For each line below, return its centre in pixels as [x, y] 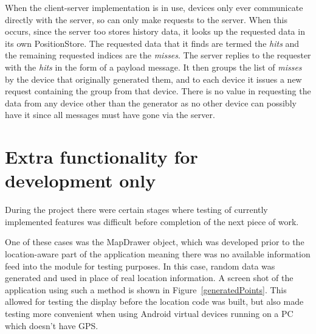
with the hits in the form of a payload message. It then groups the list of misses [153, 67]
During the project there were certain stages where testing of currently [136, 210]
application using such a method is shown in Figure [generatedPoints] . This [146, 289]
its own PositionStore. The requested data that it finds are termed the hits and [152, 43]
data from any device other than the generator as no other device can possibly [151, 103]
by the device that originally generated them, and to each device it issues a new [153, 79]
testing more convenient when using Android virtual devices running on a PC [149, 313]
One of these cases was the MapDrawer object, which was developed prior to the [155, 242]
